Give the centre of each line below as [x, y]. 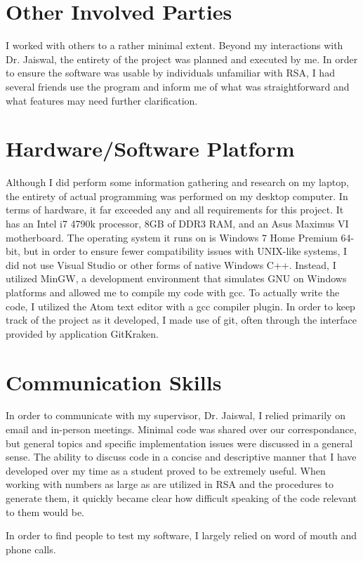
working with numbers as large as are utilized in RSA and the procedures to [170, 484]
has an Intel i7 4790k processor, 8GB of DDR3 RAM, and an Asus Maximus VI [177, 223]
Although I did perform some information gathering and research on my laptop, [177, 182]
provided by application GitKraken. [82, 333]
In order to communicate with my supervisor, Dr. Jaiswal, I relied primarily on [176, 415]
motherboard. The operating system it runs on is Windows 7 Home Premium [172, 237]
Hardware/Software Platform [150, 148]
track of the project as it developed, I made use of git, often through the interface [181, 320]
